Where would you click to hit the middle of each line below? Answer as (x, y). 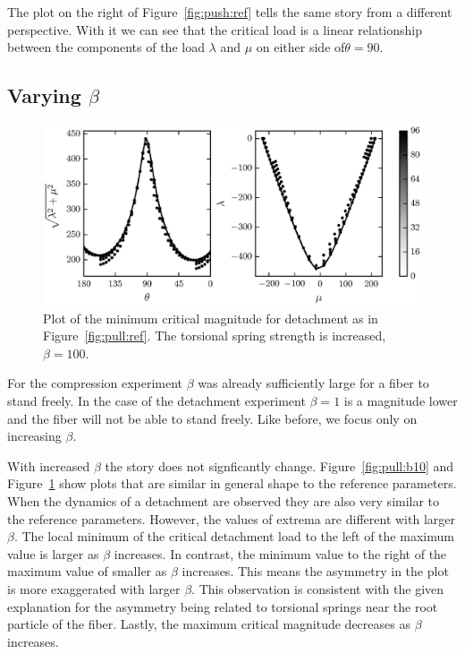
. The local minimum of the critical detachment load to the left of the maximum (234, 536)
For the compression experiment (95, 383)
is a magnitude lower (401, 401)
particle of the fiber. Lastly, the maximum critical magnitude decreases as (209, 624)
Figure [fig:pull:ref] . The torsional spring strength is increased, (215, 336)
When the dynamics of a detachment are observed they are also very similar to (224, 500)
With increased (49, 465)
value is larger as (53, 553)
